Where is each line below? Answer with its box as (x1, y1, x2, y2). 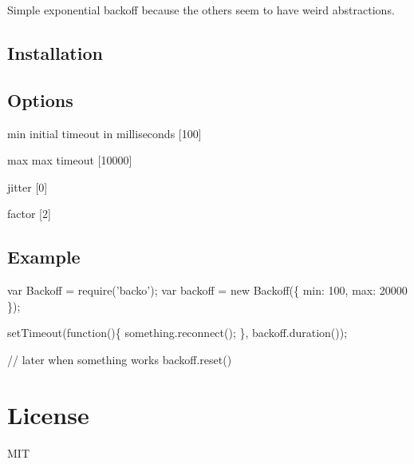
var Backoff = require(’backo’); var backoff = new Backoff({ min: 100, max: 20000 (7, 282, 408, 299)
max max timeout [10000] (7, 152, 132, 169)
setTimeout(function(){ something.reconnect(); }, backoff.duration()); (7, 324, 348, 341)
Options (7, 87, 73, 112)
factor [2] (7, 205, 51, 222)
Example (7, 244, 81, 269)
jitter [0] (7, 178, 48, 195)
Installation (7, 40, 103, 65)
